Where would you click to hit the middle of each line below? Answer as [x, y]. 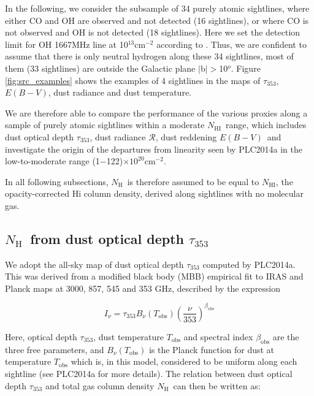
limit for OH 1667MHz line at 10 [67, 44]
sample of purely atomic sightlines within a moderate [105, 125]
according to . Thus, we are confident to [232, 44]
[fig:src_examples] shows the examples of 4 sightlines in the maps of [133, 80]
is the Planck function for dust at [212, 349]
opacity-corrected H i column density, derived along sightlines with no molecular [154, 193]
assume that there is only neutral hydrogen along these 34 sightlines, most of [149, 56]
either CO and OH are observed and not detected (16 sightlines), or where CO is [157, 20]
